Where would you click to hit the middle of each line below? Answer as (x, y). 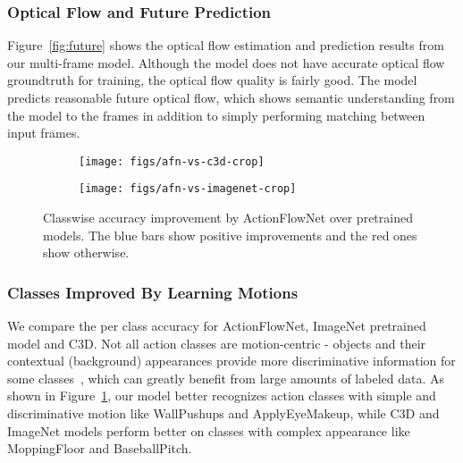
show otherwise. (86, 253)
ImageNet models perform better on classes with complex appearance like (209, 430)
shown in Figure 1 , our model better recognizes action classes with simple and (222, 396)
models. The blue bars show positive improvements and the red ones (230, 235)
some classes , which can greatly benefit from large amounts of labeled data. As (226, 378)
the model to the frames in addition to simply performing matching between (216, 115)
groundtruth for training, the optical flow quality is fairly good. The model (212, 80)
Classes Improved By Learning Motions (153, 292)
